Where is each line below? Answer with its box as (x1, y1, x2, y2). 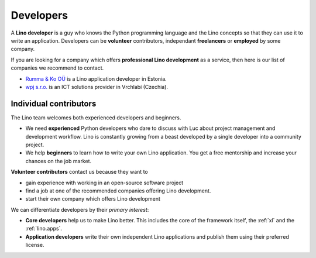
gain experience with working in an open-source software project (25, 179, 184, 186)
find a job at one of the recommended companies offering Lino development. (25, 187, 211, 194)
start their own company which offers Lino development (25, 195, 161, 202)
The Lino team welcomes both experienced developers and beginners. (11, 114, 181, 121)
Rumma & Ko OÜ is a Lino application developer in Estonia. (25, 75, 167, 82)
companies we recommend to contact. (11, 64, 104, 71)
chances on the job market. (25, 157, 92, 164)
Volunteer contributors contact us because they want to (11, 168, 149, 176)
